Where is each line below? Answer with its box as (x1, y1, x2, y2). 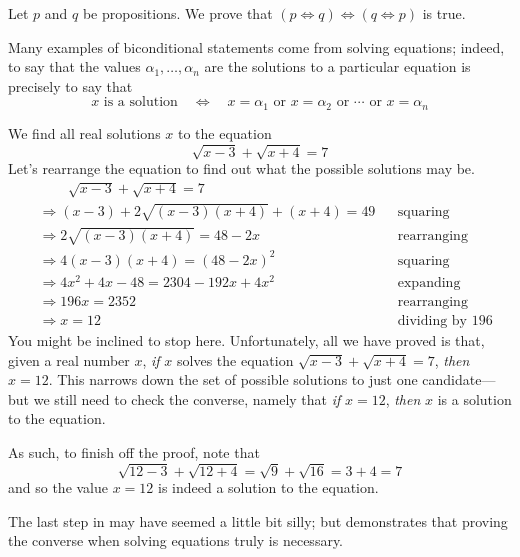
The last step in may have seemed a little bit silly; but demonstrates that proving (8, 510, 508, 531)
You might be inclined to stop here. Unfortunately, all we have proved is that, (8, 330, 485, 350)
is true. (422, 3, 466, 23)
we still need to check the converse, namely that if (33, 388, 341, 409)
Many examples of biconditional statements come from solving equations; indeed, (8, 36, 505, 57)
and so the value (8, 477, 109, 498)
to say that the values (8, 56, 141, 77)
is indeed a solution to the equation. (158, 477, 379, 498)
